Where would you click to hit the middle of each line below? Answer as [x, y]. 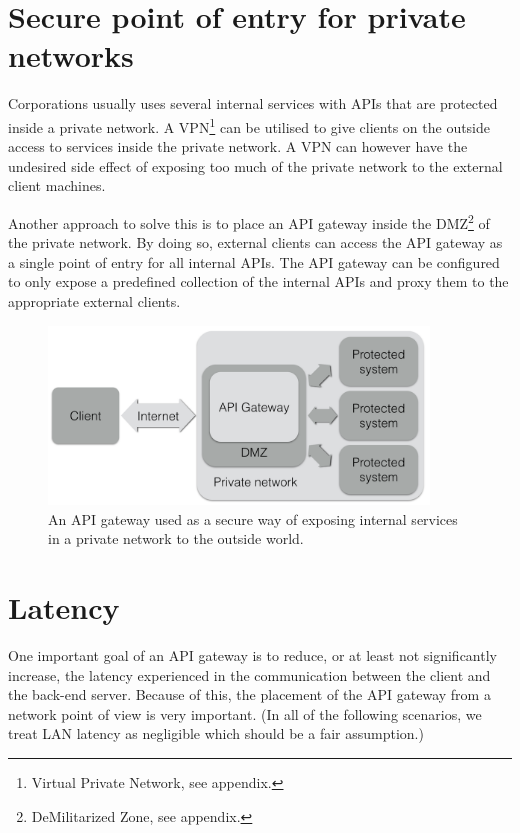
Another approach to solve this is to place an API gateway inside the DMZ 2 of [249, 221]
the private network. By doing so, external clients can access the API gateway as [255, 242]
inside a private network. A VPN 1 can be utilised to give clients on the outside [249, 125]
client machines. [57, 185]
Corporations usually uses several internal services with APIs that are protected [253, 103]
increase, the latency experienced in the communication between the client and [249, 674]
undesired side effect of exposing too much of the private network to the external [255, 165]
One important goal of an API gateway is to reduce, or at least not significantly [252, 655]
